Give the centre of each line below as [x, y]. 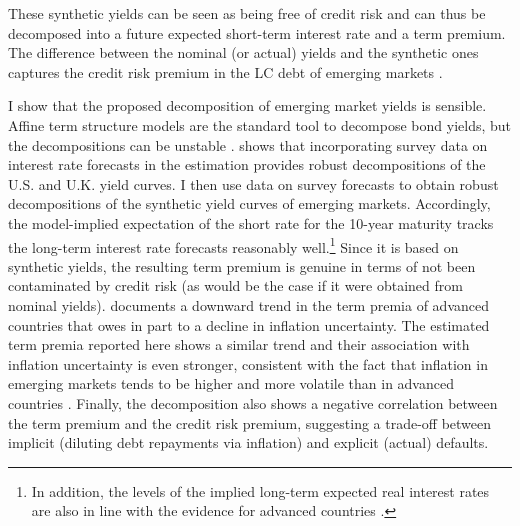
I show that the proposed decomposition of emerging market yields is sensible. [247, 105]
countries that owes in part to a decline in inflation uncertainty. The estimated [249, 324]
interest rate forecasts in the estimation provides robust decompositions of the [247, 164]
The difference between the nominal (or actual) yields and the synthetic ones [243, 52]
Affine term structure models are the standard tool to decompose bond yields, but [260, 124]
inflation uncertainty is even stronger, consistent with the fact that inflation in [248, 363]
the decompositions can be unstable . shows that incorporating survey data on [248, 144]
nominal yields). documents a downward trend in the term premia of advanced [248, 304]
